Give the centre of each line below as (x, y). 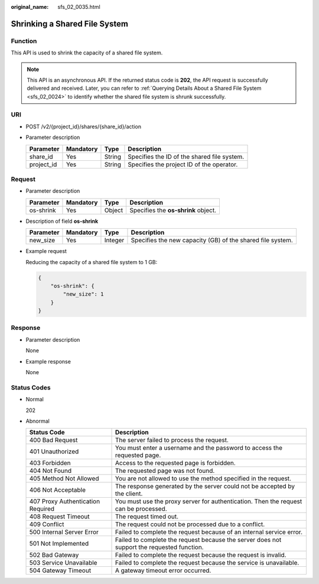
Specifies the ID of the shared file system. (186, 157)
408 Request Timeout (59, 517)
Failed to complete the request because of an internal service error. (209, 532)
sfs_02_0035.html (79, 7)
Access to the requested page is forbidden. (175, 463)
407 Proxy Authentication (65, 501)
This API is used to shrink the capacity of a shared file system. (87, 53)
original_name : (30, 7)
